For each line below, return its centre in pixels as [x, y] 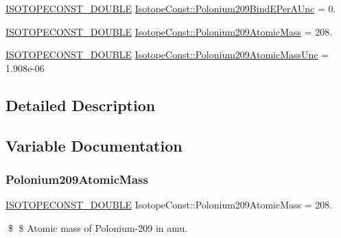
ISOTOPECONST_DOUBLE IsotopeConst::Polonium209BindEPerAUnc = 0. [171, 8]
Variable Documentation [94, 145]
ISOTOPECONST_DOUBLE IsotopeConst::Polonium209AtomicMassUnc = [167, 55]
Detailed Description [81, 105]
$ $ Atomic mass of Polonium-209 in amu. [98, 227]
